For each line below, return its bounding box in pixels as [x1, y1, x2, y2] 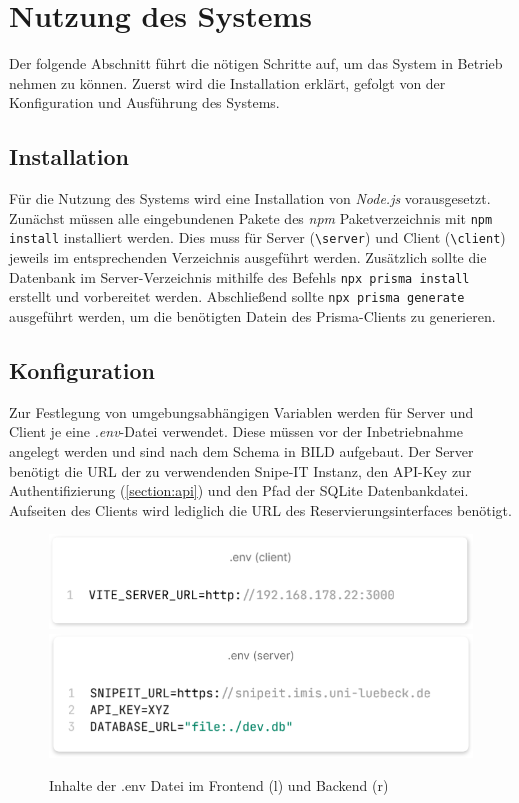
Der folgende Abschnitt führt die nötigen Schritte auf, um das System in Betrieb [9, 53, 503, 74]
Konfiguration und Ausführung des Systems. [9, 92, 280, 113]
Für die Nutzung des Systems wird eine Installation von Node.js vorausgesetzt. [9, 188, 491, 209]
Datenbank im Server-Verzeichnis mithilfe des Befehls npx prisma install [9, 266, 470, 287]
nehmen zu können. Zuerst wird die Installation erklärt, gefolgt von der [9, 72, 446, 93]
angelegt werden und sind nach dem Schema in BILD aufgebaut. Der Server [9, 440, 474, 461]
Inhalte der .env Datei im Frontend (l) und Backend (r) [49, 775, 389, 796]
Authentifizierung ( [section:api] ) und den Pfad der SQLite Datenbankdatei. [9, 480, 469, 501]
